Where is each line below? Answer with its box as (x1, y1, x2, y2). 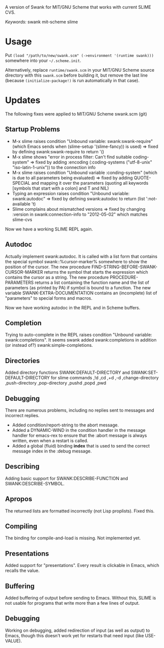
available (12, 201, 30, 207)
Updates (5, 95, 41, 106)
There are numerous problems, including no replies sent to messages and (5, 407, 155, 413)
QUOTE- (134, 174, 151, 181)
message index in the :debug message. (12, 448, 92, 454)
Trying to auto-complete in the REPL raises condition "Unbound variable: (5, 332, 152, 338)
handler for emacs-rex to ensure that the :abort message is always (12, 432, 147, 438)
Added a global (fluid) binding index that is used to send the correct (12, 443, 150, 449)
